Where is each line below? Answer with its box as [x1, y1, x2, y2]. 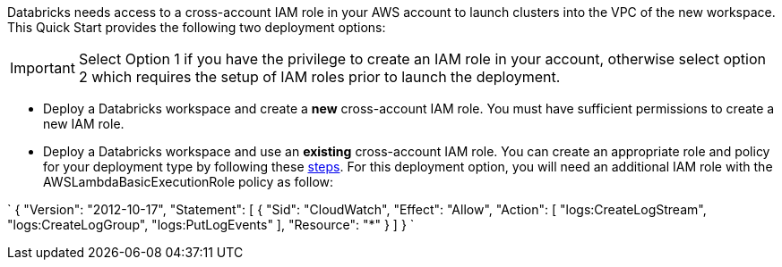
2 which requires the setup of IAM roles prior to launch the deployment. [78, 68, 561, 86]
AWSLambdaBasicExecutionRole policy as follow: [43, 174, 334, 189]
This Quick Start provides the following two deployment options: [7, 20, 386, 35]
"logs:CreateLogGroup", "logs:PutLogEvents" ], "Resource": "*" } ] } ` [7, 217, 415, 232]
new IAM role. [43, 116, 125, 131]
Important [10, 59, 75, 77]
